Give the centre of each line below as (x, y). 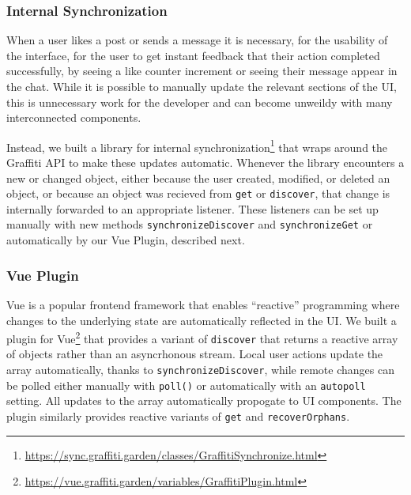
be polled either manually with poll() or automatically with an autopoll (186, 385)
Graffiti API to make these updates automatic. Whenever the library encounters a (205, 162)
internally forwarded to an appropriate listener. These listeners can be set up (192, 208)
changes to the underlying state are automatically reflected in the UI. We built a (202, 320)
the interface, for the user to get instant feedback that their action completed (193, 55)
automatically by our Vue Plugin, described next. (126, 240)
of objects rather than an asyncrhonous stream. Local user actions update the (195, 354)
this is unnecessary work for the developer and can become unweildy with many (200, 102)
